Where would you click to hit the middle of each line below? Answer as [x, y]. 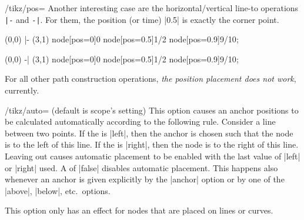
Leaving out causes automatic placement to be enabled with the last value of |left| [153, 156]
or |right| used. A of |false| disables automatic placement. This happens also [141, 167]
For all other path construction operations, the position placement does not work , [151, 79]
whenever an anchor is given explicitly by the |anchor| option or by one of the [145, 179]
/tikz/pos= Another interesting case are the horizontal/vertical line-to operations [152, 8]
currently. [22, 90]
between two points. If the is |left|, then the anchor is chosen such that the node [149, 133]
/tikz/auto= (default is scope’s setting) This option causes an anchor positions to [152, 110]
